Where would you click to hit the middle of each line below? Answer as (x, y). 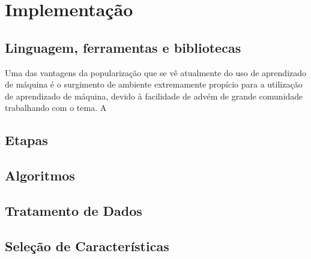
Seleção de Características (87, 246)
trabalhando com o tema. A (56, 108)
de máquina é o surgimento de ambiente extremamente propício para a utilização (154, 84)
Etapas (26, 140)
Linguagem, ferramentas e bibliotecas (123, 47)
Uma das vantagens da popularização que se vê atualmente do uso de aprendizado (156, 72)
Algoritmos (40, 175)
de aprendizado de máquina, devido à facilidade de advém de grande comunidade (154, 96)
